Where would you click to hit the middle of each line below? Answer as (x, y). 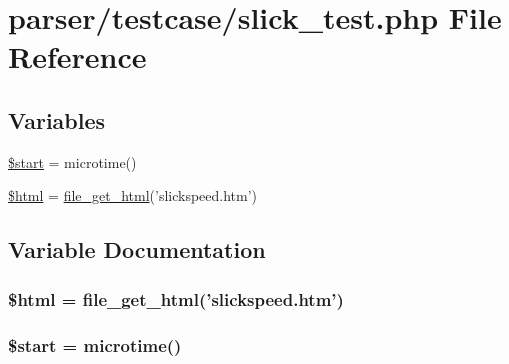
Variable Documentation (137, 249)
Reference (77, 56)
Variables (57, 119)
